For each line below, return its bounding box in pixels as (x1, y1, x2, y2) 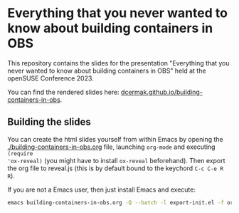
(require (7, 150, 33, 157)
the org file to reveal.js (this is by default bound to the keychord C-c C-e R (7, 164, 224, 172)
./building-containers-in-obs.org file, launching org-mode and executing (7, 142, 216, 151)
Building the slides (7, 116, 91, 128)
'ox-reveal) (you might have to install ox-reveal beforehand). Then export (7, 156, 225, 165)
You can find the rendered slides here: (7, 88, 119, 96)
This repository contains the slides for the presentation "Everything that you (7, 58, 230, 67)
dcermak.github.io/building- (120, 88, 203, 96)
